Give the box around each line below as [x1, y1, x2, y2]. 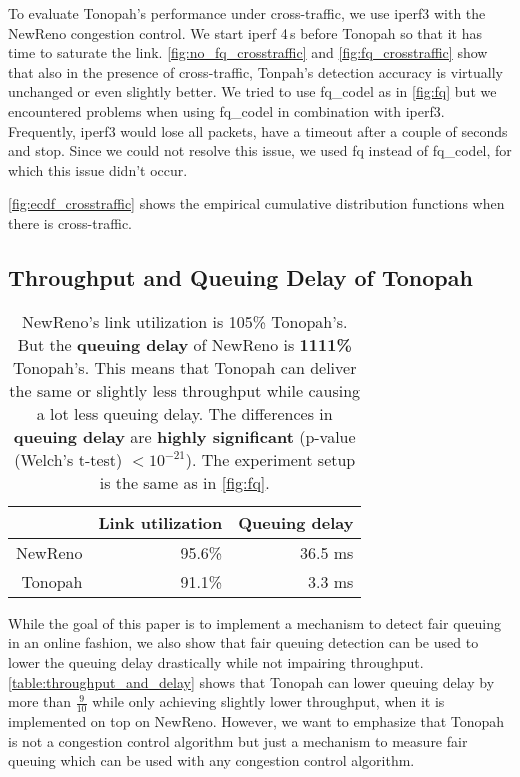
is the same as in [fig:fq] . [99, 470, 270, 494]
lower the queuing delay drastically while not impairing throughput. [8, 651, 424, 672]
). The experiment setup [185, 447, 356, 471]
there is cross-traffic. [8, 212, 132, 233]
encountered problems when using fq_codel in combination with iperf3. [8, 100, 445, 121]
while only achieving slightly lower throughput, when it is [92, 691, 445, 712]
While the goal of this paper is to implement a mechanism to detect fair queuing [8, 612, 502, 633]
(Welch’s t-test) [14, 447, 123, 471]
